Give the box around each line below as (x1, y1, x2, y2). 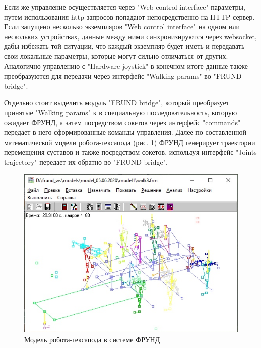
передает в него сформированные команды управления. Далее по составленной (4, 127, 246, 137)
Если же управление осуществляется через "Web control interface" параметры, (4, 2, 245, 12)
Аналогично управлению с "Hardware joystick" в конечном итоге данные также (4, 60, 248, 71)
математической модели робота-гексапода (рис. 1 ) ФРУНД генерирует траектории (4, 136, 255, 147)
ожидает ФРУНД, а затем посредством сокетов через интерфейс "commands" (4, 117, 241, 127)
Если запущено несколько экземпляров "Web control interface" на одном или (4, 21, 240, 32)
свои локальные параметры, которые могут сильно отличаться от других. (4, 50, 228, 61)
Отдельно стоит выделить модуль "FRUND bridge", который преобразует (4, 97, 229, 108)
